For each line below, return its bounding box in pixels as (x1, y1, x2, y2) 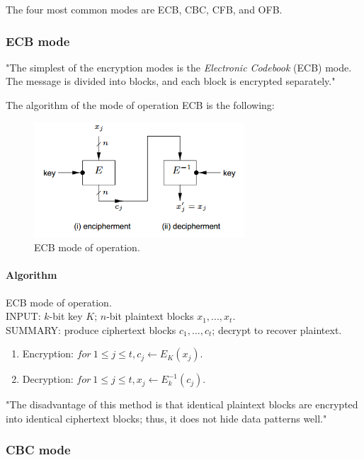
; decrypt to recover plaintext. (212, 322, 342, 337)
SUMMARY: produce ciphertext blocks (6, 322, 176, 337)
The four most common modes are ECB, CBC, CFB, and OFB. (6, 2, 283, 16)
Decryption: (22, 372, 74, 386)
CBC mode (6, 441, 71, 459)
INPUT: (6, 309, 41, 323)
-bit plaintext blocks (106, 309, 194, 323)
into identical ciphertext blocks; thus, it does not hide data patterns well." (6, 410, 327, 425)
